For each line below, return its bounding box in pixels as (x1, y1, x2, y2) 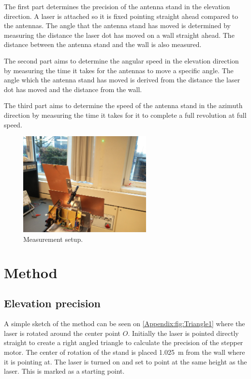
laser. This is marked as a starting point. (4, 366, 125, 376)
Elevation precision (4, 296, 101, 311)
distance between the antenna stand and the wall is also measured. (4, 39, 202, 49)
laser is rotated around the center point (4, 328, 121, 338)
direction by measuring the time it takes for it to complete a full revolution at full (4, 110, 247, 120)
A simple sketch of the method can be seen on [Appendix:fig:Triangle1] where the (4, 318, 245, 329)
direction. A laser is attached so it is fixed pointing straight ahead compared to (4, 11, 238, 21)
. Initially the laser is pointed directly (128, 328, 239, 338)
